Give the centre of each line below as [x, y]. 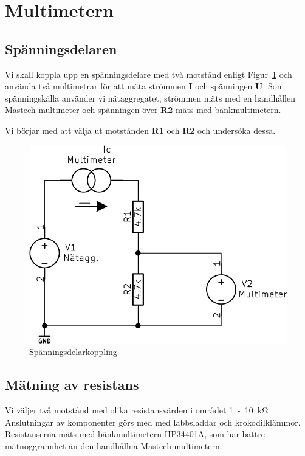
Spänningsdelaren [61, 48]
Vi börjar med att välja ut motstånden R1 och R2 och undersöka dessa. [140, 130]
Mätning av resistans [72, 385]
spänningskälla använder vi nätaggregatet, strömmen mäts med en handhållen [150, 98]
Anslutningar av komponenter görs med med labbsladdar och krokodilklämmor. [153, 422]
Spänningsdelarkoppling [73, 352]
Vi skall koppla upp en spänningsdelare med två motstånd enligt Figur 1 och [149, 74]
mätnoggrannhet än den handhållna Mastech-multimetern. [114, 445]
